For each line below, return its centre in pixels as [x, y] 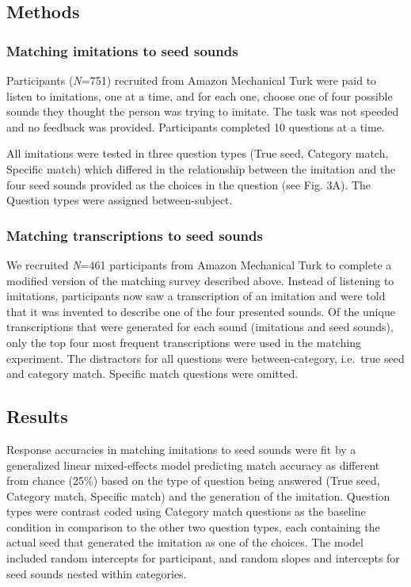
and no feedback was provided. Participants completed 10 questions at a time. [196, 126]
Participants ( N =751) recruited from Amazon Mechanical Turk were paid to [192, 80]
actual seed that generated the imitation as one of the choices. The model [185, 542]
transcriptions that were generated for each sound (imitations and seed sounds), [200, 327]
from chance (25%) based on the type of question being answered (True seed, [193, 480]
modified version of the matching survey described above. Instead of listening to [200, 280]
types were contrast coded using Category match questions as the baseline [186, 511]
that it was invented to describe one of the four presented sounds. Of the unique [201, 311]
